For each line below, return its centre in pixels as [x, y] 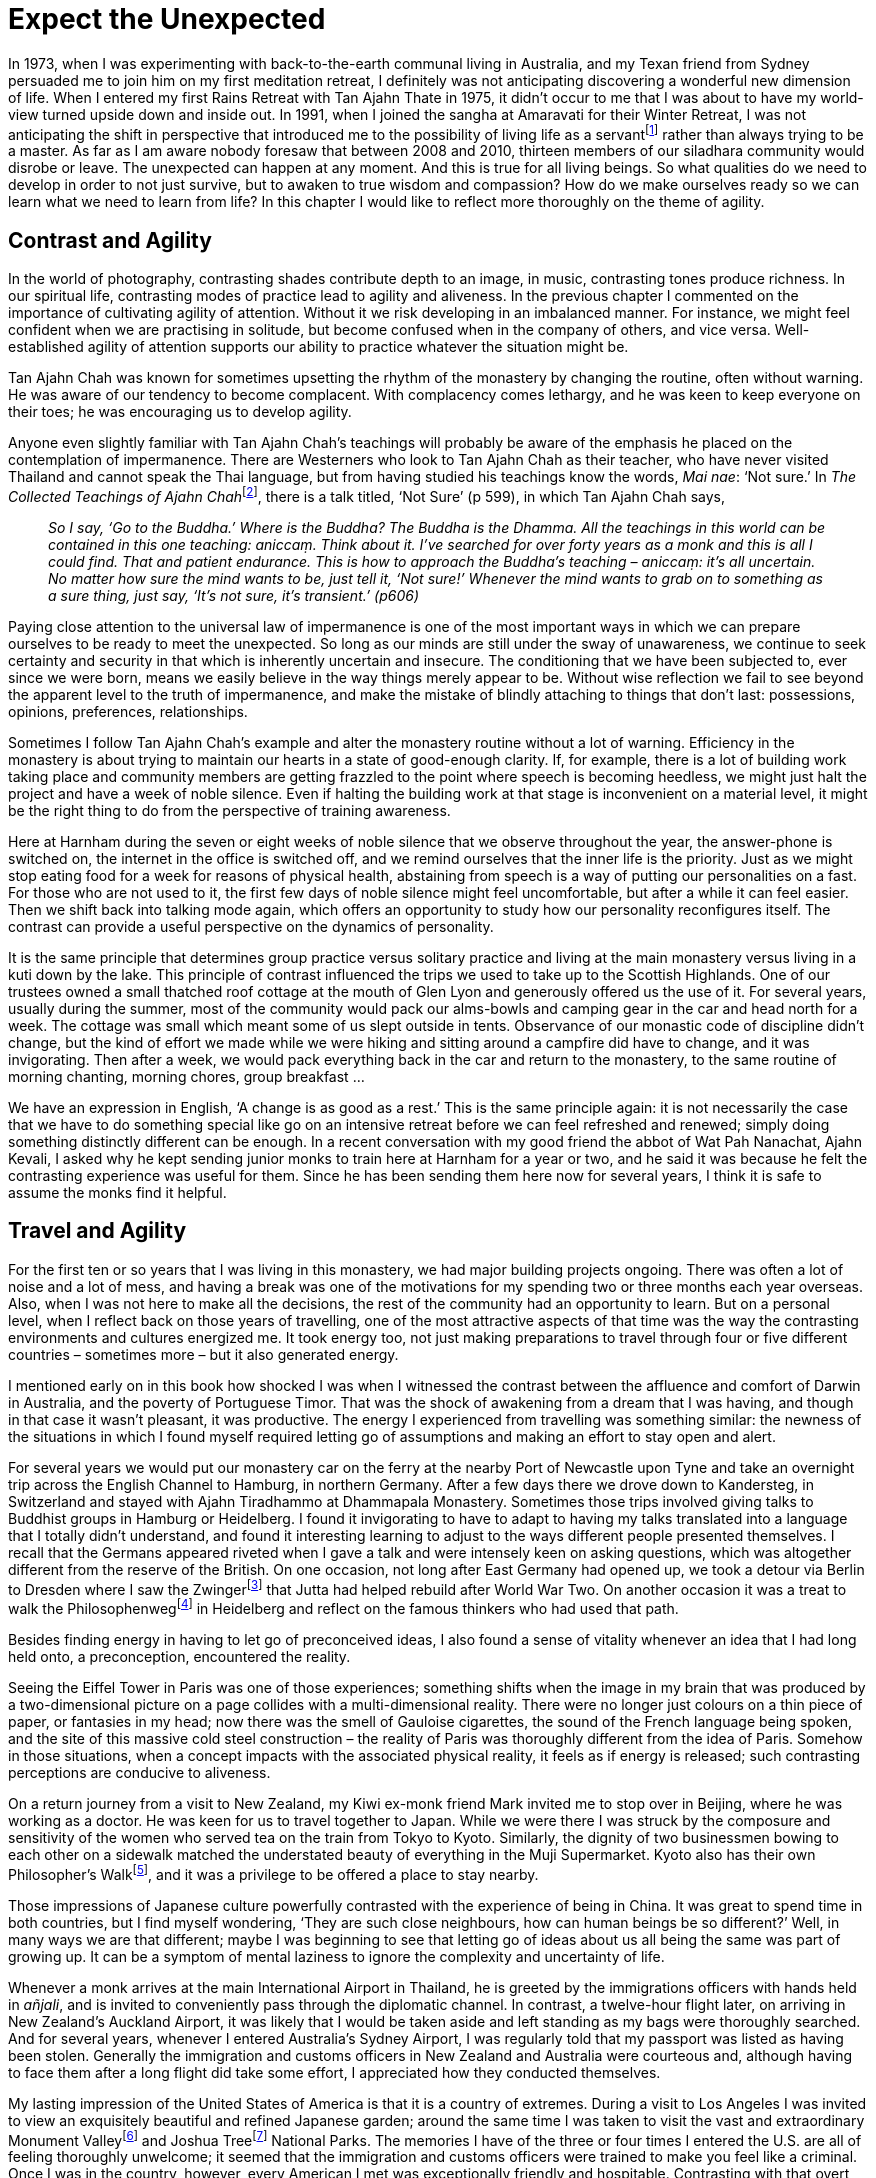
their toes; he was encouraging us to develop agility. [180, 412]
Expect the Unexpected [167, 19]
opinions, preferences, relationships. [128, 711]
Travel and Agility [97, 1231]
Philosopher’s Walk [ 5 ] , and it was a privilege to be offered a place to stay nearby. [273, 1873]
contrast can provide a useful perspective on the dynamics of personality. [251, 926]
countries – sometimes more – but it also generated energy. [203, 1354]
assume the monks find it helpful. [117, 1192]
